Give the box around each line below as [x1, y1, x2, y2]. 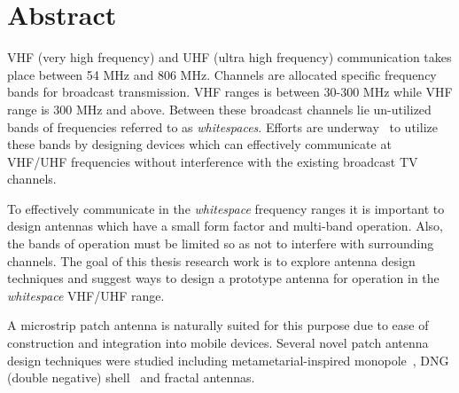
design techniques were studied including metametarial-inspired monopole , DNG [7, 350, 449, 369]
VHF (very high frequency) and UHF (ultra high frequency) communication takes [7, 48, 452, 67]
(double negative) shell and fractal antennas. [7, 368, 255, 387]
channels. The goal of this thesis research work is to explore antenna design [7, 251, 416, 270]
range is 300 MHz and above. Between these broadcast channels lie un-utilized [7, 99, 432, 118]
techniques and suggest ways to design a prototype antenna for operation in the [7, 269, 440, 287]
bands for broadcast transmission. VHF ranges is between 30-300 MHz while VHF [7, 83, 453, 101]
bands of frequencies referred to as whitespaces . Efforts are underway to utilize [7, 117, 438, 136]
